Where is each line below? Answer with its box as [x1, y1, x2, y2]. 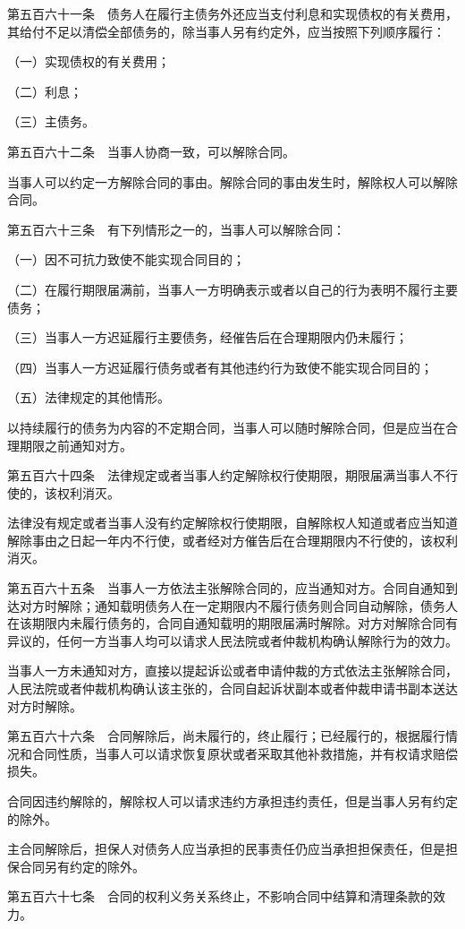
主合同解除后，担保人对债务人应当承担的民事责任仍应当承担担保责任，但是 [7, 839, 445, 858]
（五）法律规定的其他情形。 [7, 388, 170, 407]
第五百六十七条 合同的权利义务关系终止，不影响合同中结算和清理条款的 [7, 887, 433, 906]
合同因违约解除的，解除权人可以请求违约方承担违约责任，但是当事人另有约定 [7, 792, 458, 810]
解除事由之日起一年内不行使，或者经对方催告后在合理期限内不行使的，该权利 [7, 530, 458, 549]
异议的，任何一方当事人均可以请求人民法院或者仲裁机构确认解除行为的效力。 [7, 631, 458, 649]
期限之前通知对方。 [19, 435, 132, 454]
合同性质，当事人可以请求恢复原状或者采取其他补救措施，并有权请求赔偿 [31, 744, 458, 762]
